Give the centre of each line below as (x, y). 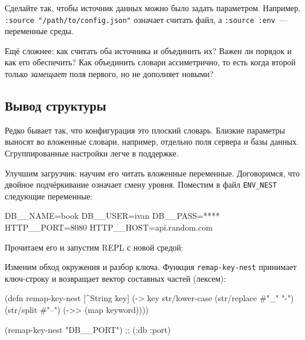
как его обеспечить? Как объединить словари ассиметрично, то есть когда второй (150, 62)
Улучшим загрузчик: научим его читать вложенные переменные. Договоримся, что (152, 173)
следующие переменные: (49, 196)
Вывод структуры (56, 106)
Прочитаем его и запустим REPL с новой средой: (94, 247)
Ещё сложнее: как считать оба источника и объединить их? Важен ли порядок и (148, 50)
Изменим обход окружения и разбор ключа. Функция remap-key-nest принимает (151, 267)
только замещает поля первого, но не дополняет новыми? (109, 74)
